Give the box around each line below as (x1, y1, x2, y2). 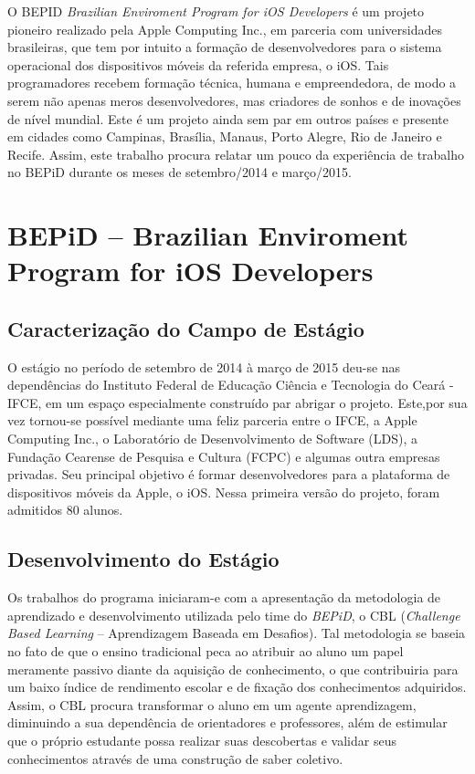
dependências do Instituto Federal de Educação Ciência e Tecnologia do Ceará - (7, 375, 454, 394)
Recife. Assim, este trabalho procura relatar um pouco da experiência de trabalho (7, 144, 465, 163)
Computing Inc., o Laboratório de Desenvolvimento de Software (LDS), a (7, 429, 417, 448)
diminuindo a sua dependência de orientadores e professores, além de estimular (7, 713, 448, 732)
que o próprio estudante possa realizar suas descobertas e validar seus (7, 731, 396, 749)
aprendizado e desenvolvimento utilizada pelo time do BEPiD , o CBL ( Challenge (7, 605, 460, 624)
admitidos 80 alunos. (7, 500, 123, 519)
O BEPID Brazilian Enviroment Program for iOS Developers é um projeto (7, 2, 425, 20)
